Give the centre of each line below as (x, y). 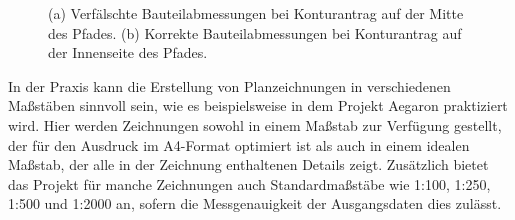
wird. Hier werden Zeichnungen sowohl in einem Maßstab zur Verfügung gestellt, (255, 124)
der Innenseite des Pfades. (128, 52)
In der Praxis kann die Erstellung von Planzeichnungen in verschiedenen (229, 85)
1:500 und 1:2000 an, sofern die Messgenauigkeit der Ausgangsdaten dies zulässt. (255, 203)
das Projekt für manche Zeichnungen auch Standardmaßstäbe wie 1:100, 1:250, (249, 183)
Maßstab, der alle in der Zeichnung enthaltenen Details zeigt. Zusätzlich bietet (248, 164)
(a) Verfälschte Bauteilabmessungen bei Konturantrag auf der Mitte (256, 13)
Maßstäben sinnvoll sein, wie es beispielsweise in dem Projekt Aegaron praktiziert (258, 105)
